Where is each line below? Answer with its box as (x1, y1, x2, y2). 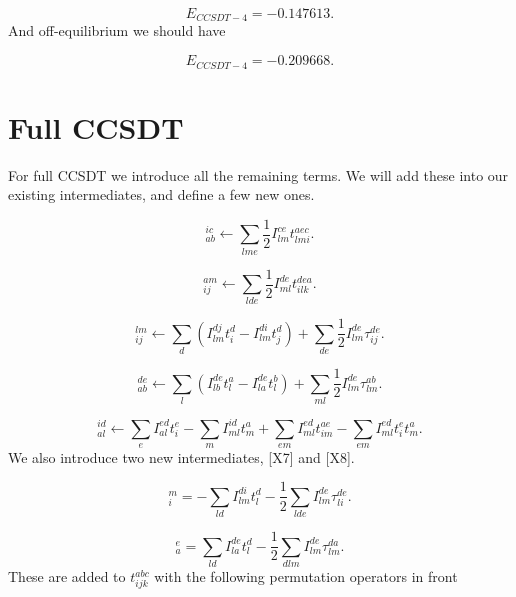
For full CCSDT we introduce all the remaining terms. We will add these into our (8, 164, 509, 185)
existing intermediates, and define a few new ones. (8, 184, 315, 205)
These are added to (8, 566, 126, 587)
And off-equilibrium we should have (8, 20, 226, 41)
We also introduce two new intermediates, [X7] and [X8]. (8, 446, 355, 467)
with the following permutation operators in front (154, 566, 458, 587)
